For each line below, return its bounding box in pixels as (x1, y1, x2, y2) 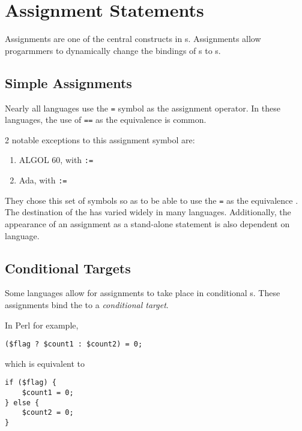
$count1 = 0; (22, 388, 74, 397)
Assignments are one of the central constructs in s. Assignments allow (5, 32, 261, 45)
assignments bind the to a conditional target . (5, 298, 169, 311)
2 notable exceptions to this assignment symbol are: (5, 133, 195, 146)
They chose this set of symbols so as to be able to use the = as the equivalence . (5, 194, 298, 206)
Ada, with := (19, 174, 67, 186)
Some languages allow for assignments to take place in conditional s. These (5, 287, 280, 299)
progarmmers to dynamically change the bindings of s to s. (5, 44, 221, 56)
